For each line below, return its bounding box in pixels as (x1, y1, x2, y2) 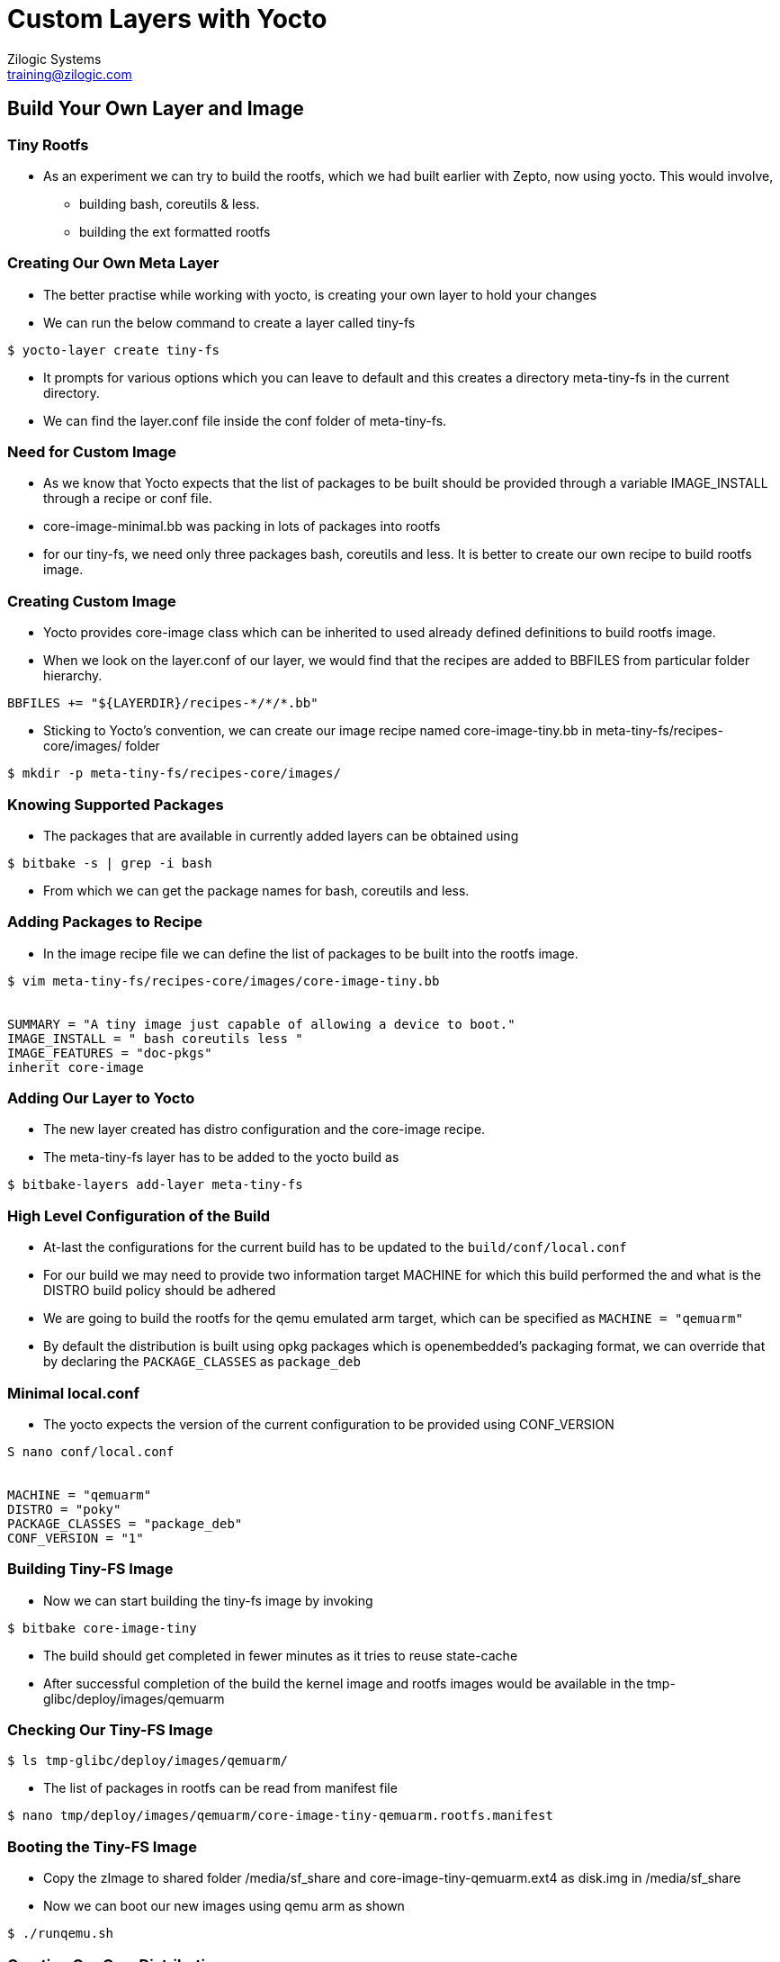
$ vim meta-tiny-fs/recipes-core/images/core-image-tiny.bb (7, 973, 440, 988)
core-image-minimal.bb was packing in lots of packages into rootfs (43, 518, 441, 535)
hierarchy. (43, 668, 103, 684)
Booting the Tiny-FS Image (7, 1837, 197, 1856)
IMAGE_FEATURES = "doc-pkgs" (7, 1045, 212, 1060)
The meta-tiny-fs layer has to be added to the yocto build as (43, 1149, 399, 1165)
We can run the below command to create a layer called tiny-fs (43, 314, 416, 330)
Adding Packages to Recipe (7, 913, 203, 931)
